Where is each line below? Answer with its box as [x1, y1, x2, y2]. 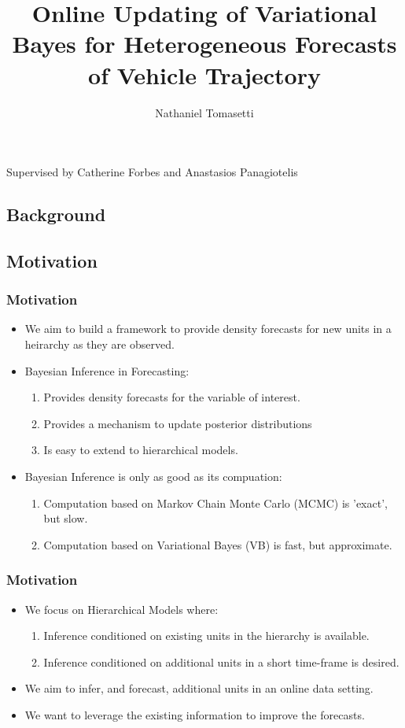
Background [6, 202, 106, 227]
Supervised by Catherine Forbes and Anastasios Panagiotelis [6, 164, 298, 180]
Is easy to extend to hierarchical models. [43, 442, 238, 458]
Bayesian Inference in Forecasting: [24, 362, 190, 379]
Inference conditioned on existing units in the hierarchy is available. [43, 627, 370, 644]
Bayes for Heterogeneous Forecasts [12, 28, 397, 60]
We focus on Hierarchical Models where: [24, 601, 219, 617]
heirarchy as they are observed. [24, 336, 175, 353]
